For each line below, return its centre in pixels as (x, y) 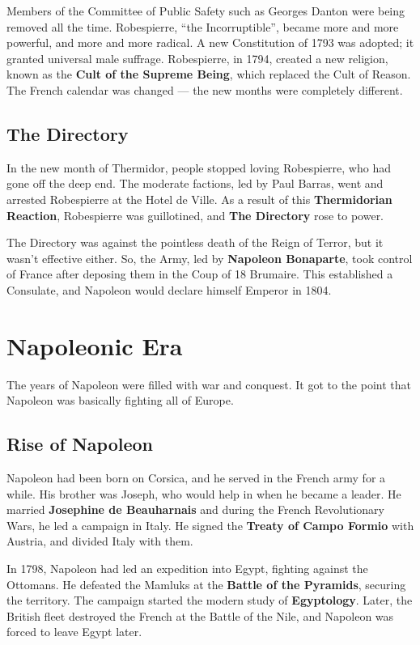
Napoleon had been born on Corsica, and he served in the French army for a (196, 478)
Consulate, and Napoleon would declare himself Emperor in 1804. (169, 289)
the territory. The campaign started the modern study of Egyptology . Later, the (210, 600)
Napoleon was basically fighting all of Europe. (120, 400)
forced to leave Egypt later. (74, 632)
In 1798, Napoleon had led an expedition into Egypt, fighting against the (187, 568)
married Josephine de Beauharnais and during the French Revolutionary (195, 509)
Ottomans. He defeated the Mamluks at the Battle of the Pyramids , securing (206, 584)
